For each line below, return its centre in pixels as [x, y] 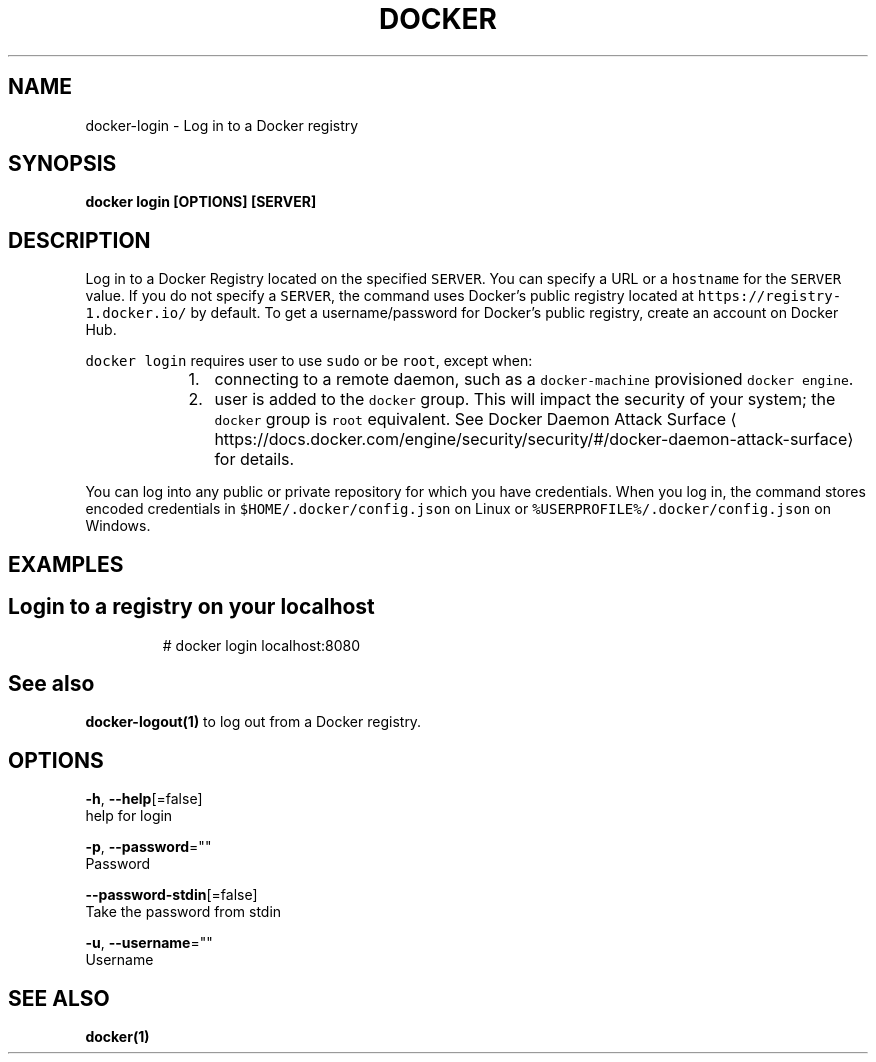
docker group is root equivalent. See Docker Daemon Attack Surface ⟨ [475, 419]
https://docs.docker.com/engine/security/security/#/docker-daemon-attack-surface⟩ [534, 439]
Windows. [118, 526]
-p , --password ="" [148, 847]
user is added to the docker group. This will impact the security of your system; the [525, 399]
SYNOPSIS [62, 164]
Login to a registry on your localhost [191, 607]
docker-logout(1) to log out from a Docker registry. [253, 722]
